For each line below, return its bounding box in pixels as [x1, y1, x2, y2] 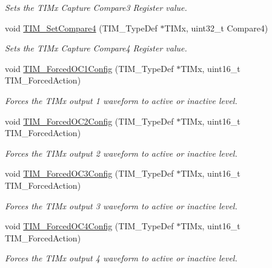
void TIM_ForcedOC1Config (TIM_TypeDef [5, 62, 174, 74]
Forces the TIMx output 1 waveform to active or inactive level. [5, 94, 237, 106]
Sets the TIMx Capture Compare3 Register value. [5, 1, 187, 13]
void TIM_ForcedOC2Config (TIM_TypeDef [5, 114, 174, 127]
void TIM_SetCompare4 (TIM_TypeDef [5, 21, 158, 34]
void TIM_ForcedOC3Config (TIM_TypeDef [5, 167, 174, 180]
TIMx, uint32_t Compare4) [164, 21, 268, 34]
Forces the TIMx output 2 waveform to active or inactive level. [5, 146, 237, 159]
